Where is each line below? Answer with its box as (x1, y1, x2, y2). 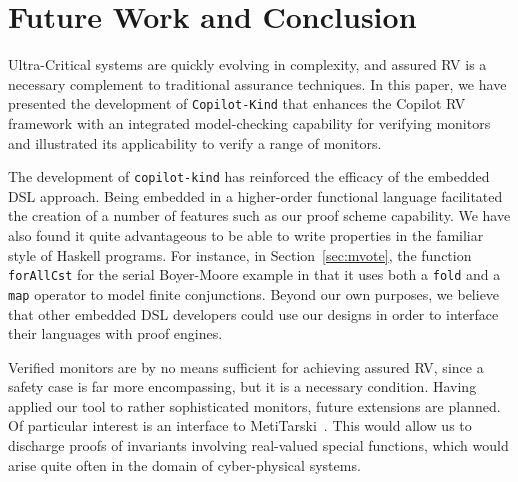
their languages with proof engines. (8, 323, 223, 344)
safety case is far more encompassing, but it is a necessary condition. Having (8, 376, 477, 397)
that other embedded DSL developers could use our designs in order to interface (8, 303, 499, 324)
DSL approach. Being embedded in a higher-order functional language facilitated (8, 185, 503, 206)
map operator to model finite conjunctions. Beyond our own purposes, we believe (8, 283, 500, 304)
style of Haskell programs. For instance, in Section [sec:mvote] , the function (8, 244, 472, 265)
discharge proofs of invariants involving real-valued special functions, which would (8, 435, 509, 456)
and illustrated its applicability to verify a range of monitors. (8, 132, 382, 153)
